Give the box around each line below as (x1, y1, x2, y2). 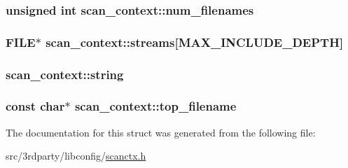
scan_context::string (6, 65, 124, 83)
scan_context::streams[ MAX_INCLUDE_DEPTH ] (46, 33, 344, 50)
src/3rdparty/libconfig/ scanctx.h (6, 148, 146, 163)
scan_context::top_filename (74, 97, 237, 115)
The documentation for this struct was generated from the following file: (6, 125, 316, 139)
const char (6, 97, 65, 115)
